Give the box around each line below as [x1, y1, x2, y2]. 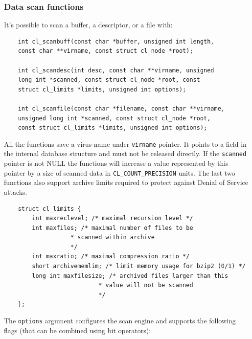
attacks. [4, 186, 27, 197]
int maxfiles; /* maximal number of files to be [32, 224, 193, 231]
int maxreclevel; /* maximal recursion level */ [32, 215, 193, 222]
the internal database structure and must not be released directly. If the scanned [4, 148, 247, 158]
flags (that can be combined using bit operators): [4, 325, 151, 335]
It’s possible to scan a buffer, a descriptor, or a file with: [4, 20, 173, 30]
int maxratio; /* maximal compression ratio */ [32, 253, 190, 260]
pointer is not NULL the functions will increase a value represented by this [4, 158, 229, 168]
